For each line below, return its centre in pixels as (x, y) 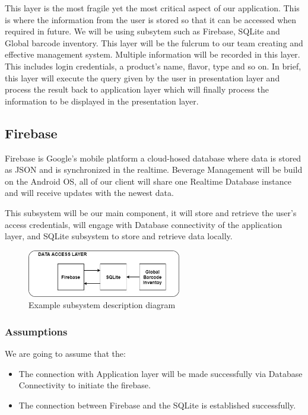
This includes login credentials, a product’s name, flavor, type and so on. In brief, (153, 66)
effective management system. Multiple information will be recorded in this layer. (153, 54)
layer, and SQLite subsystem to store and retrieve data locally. (119, 236)
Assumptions (36, 331)
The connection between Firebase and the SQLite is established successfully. (157, 405)
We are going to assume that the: (65, 353)
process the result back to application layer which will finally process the (137, 89)
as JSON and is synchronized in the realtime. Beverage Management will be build (154, 170)
